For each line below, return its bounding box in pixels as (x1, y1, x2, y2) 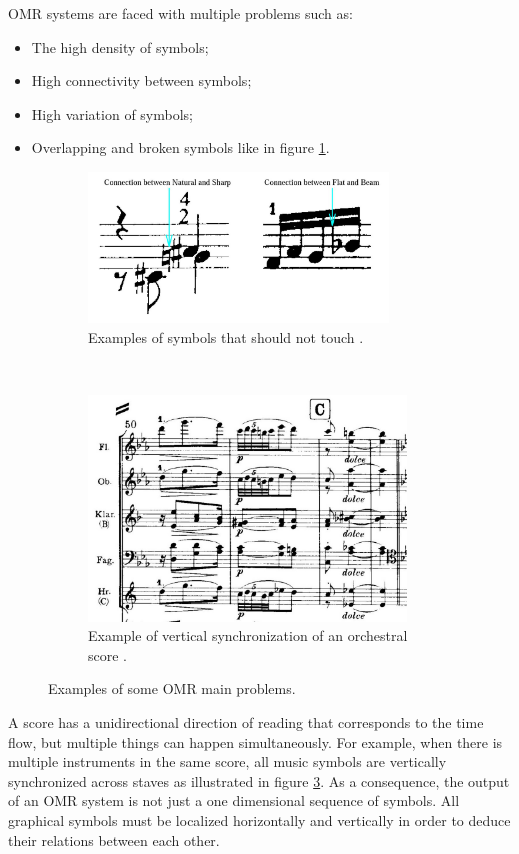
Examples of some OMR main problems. (48, 678, 296, 699)
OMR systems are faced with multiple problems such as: (8, 3, 353, 23)
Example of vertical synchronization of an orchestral (88, 625, 408, 646)
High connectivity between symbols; (31, 70, 252, 91)
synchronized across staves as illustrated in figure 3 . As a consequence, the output (8, 770, 510, 791)
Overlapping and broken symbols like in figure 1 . (31, 137, 330, 158)
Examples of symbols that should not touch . (88, 326, 364, 347)
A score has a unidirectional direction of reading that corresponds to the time (8, 712, 484, 733)
